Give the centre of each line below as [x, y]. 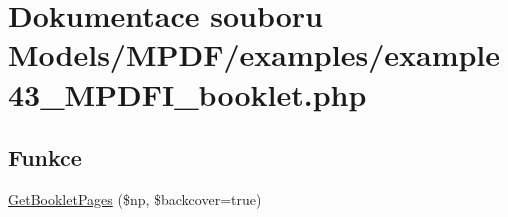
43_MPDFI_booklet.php [187, 93]
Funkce [45, 157]
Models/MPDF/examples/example [254, 54]
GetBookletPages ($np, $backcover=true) [135, 198]
